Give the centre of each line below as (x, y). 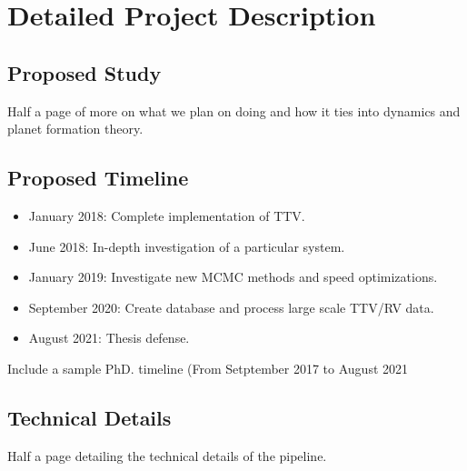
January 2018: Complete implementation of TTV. (167, 215)
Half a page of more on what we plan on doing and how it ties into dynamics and (234, 110)
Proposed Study (84, 72)
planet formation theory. (75, 129)
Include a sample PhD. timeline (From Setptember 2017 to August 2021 (208, 368)
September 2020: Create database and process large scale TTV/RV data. (231, 307)
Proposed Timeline (98, 178)
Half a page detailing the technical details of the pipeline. (167, 455)
